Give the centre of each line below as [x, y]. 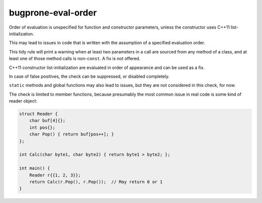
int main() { [35, 168]
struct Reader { [39, 114]
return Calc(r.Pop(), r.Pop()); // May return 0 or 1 [96, 182]
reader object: [23, 101]
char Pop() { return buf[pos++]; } [72, 134]
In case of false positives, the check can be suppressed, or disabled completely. [89, 76]
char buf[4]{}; [47, 121]
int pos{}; [42, 127]
